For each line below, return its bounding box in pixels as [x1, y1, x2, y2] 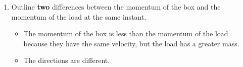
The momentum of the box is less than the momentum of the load [23, 28, 228, 39]
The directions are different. [23, 55, 110, 65]
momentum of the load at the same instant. [11, 11, 147, 22]
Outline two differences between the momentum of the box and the [11, 2, 221, 12]
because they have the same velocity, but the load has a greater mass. [23, 38, 239, 48]
